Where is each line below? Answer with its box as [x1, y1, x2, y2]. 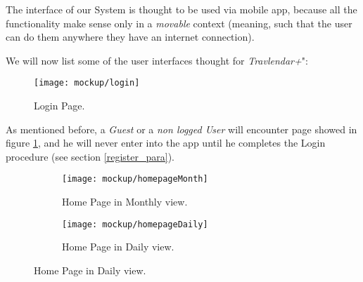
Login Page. [34, 98, 85, 113]
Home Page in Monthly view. [62, 194, 188, 209]
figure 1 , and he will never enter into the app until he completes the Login [6, 135, 326, 150]
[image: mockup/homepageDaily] [62, 219, 208, 229]
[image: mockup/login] [34, 78, 140, 88]
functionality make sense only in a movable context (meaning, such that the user [6, 15, 352, 30]
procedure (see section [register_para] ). [6, 149, 174, 163]
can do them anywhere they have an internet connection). [6, 29, 255, 44]
